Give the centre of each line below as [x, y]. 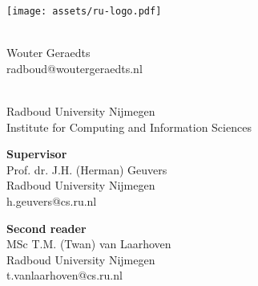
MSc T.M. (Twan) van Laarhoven [89, 244]
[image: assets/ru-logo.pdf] [84, 11]
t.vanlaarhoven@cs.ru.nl [64, 275]
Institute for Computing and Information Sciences [129, 127]
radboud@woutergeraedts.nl [75, 68]
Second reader [46, 228]
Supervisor [37, 154]
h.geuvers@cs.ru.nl [52, 201]
